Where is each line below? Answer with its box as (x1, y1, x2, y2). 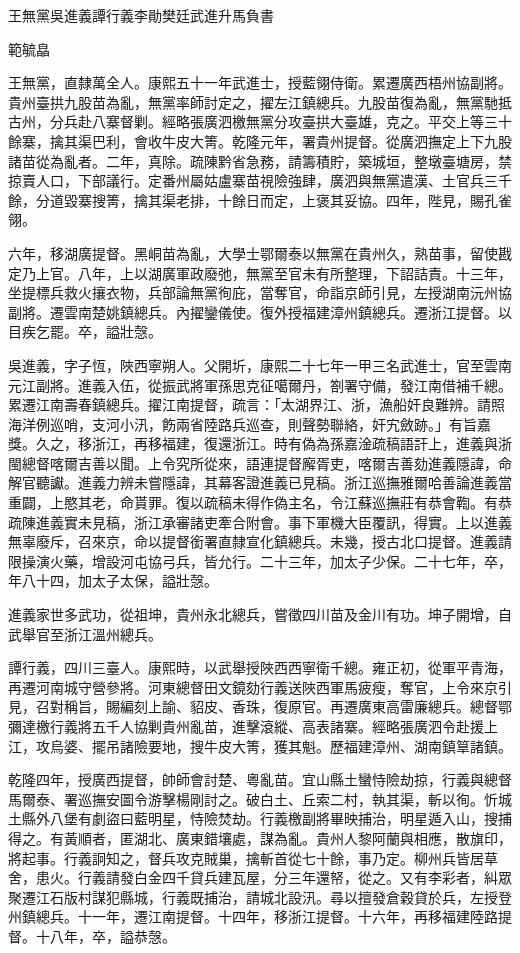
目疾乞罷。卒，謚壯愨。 (8, 321, 162, 342)
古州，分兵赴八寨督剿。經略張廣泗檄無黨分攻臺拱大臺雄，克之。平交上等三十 (8, 111, 512, 132)
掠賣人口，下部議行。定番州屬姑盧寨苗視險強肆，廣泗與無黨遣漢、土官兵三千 (8, 170, 512, 191)
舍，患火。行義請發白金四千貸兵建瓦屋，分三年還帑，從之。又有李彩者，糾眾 (8, 867, 512, 888)
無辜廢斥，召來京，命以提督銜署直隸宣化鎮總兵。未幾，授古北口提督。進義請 (8, 531, 512, 552)
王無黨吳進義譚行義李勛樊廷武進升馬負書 (8, 5, 274, 25)
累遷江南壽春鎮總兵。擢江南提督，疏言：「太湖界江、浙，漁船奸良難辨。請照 (8, 394, 505, 415)
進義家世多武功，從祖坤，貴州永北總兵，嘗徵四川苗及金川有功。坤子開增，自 (8, 604, 512, 625)
